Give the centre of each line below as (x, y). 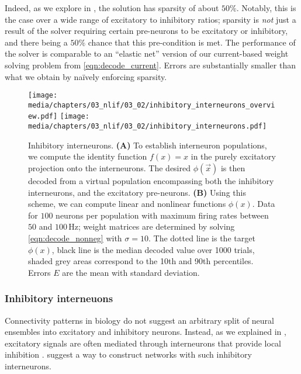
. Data (264, 204)
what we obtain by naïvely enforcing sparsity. (86, 76)
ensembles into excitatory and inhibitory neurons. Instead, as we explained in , (146, 332)
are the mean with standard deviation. (131, 272)
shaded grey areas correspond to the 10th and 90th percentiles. (141, 261)
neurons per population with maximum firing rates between (162, 215)
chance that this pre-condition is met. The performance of (192, 42)
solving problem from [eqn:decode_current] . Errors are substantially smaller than (150, 65)
